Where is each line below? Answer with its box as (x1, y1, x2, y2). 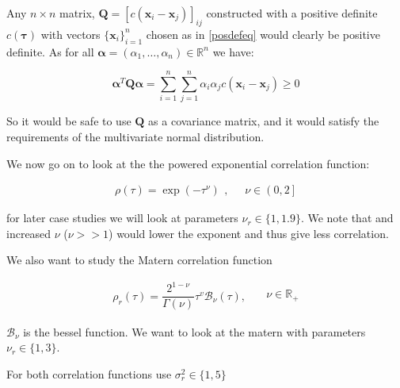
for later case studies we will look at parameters (6, 209, 238, 226)
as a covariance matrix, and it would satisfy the (148, 113, 379, 129)
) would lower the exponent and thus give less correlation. (109, 225, 389, 241)
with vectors (40, 25, 101, 42)
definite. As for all (6, 43, 94, 60)
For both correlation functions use (6, 365, 172, 382)
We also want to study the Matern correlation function (6, 252, 272, 268)
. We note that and (300, 209, 394, 226)
